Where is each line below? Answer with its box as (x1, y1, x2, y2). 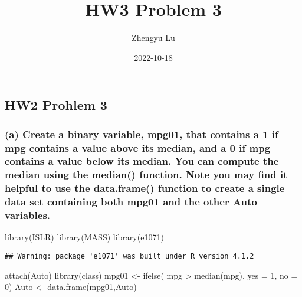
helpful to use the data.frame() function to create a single (5, 181, 285, 195)
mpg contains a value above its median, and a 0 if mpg (5, 140, 271, 155)
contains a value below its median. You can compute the (5, 154, 279, 168)
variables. (5, 208, 51, 223)
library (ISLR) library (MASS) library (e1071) (5, 231, 164, 243)
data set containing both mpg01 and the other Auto (5, 194, 257, 209)
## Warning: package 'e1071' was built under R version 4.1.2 (5, 252, 254, 261)
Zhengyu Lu (132, 31, 175, 44)
